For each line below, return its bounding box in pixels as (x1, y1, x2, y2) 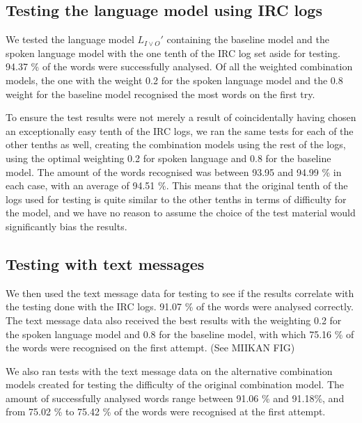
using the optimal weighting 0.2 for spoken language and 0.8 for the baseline (6, 150, 331, 165)
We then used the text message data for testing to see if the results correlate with (6, 285, 354, 300)
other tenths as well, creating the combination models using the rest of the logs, (6, 137, 346, 152)
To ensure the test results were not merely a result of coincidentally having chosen (6, 110, 356, 125)
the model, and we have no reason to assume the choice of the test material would (6, 205, 356, 220)
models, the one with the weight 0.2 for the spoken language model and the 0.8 (6, 72, 343, 87)
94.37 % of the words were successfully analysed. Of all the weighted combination (6, 59, 353, 74)
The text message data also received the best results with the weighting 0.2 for (6, 312, 342, 327)
